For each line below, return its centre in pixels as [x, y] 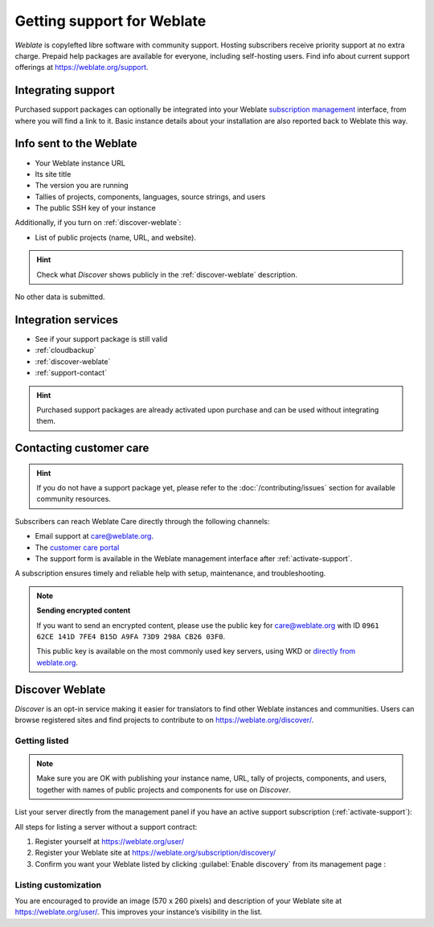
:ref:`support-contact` [71, 373]
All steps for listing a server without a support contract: [106, 827]
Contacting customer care [82, 448]
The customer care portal [77, 548]
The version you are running [82, 186]
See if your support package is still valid [101, 338]
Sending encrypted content [84, 610]
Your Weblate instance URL [80, 163]
